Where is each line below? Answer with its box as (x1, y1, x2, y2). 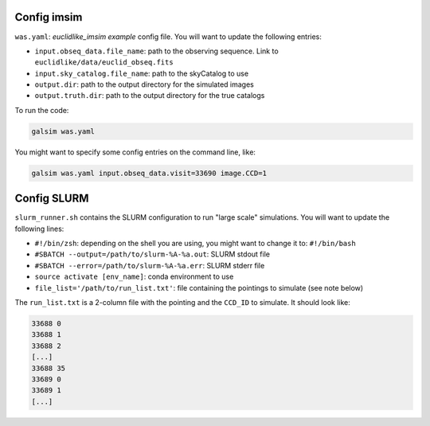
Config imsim (14, 10, 83, 24)
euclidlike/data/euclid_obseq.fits (34, 58, 174, 67)
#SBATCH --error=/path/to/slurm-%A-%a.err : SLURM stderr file (34, 260, 265, 270)
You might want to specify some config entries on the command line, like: (14, 147, 256, 157)
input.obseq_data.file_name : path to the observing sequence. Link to (34, 46, 279, 56)
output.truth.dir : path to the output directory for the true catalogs (34, 91, 265, 100)
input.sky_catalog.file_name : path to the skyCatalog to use (34, 68, 249, 78)
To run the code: (14, 105, 69, 115)
